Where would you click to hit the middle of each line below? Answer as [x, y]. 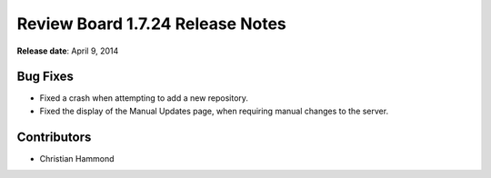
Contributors [54, 137]
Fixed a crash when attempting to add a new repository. [144, 98]
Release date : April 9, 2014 [68, 51]
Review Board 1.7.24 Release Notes [151, 24]
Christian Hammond [77, 158]
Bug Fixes [45, 77]
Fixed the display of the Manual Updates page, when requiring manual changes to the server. [214, 111]
